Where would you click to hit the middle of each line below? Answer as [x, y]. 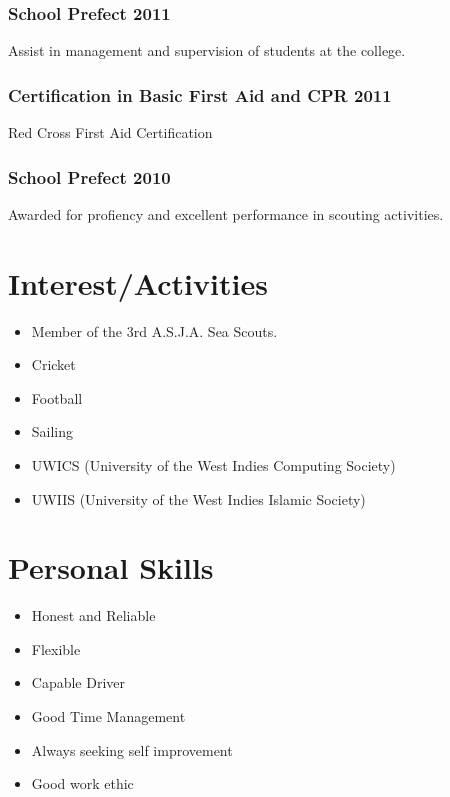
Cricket [53, 364]
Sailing [52, 431]
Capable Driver [78, 682]
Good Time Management [108, 716]
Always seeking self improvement [132, 749]
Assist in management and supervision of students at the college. [207, 50]
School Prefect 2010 [89, 176]
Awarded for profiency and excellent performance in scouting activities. [226, 213]
